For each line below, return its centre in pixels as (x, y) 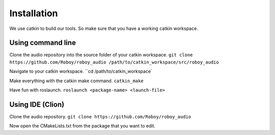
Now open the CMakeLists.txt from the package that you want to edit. (82, 126)
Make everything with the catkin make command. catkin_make (76, 81)
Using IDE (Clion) (37, 104)
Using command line (43, 43)
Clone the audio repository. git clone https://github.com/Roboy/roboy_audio (100, 116)
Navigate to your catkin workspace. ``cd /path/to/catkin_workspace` (81, 72)
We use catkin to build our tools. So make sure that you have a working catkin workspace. (104, 28)
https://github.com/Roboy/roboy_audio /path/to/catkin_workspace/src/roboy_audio (114, 62)
